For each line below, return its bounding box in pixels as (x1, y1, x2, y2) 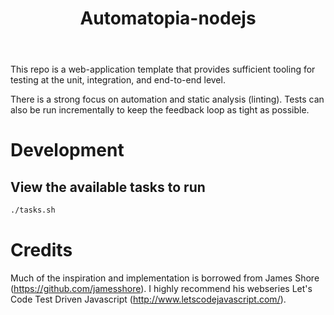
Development (10, 139, 125, 162)
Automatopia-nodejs (79, 7, 257, 30)
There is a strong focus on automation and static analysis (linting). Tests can (10, 93, 325, 106)
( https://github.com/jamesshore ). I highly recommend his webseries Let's (10, 283, 313, 294)
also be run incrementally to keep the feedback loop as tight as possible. (10, 104, 310, 116)
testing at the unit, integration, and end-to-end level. (10, 74, 226, 86)
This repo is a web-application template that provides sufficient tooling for (10, 63, 316, 76)
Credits (10, 239, 73, 262)
